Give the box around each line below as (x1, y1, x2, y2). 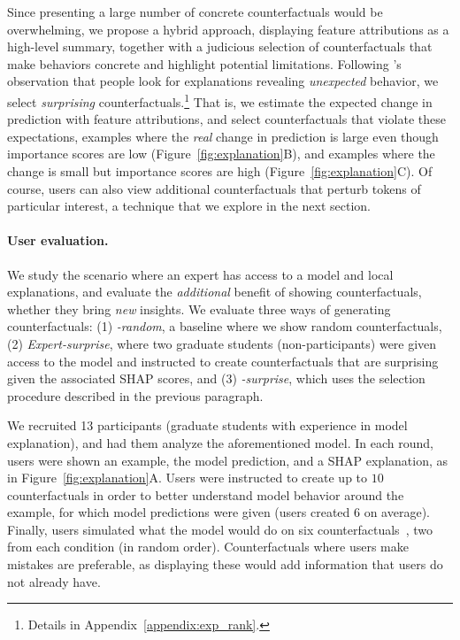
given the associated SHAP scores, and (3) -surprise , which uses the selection (7, 369, 425, 388)
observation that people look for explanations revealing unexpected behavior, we (7, 72, 439, 90)
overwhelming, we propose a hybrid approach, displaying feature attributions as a (7, 19, 449, 38)
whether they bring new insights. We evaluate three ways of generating (7, 299, 391, 318)
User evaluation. (7, 231, 109, 250)
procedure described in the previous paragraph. (7, 386, 264, 405)
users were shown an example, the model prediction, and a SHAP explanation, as (7, 451, 448, 469)
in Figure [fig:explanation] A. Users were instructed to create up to (7, 468, 368, 487)
